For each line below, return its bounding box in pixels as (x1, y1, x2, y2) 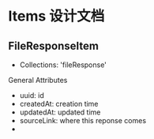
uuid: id (19, 91, 45, 100)
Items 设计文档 (8, 7, 105, 25)
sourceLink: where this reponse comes (19, 116, 147, 125)
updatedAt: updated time (19, 107, 101, 117)
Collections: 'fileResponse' (19, 60, 107, 69)
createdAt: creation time (19, 100, 99, 108)
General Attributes (8, 76, 68, 85)
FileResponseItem (8, 39, 99, 52)
